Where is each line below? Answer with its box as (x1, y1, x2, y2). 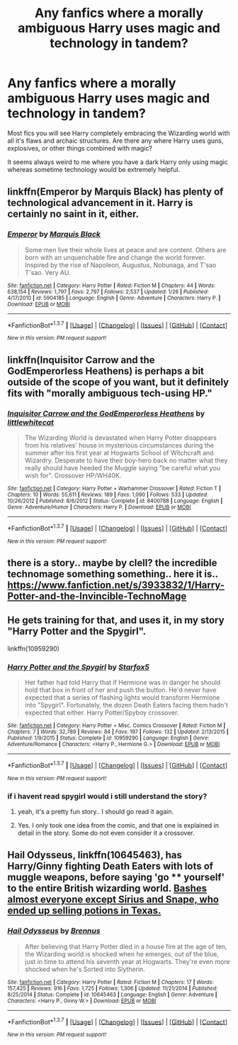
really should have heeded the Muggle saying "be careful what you (24, 463, 221, 472)
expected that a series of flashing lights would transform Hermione (24, 693, 220, 702)
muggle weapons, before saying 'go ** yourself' (7, 872, 225, 884)
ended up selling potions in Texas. (7, 904, 161, 917)
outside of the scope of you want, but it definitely (7, 376, 229, 388)
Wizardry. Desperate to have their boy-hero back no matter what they (24, 456, 228, 465)
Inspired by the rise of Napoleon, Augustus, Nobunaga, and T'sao (24, 261, 217, 269)
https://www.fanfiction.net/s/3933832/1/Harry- (7, 579, 225, 591)
